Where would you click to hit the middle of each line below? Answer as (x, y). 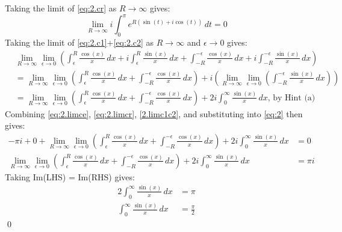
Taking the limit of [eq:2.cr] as (61, 8)
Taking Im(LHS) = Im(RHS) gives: (70, 176)
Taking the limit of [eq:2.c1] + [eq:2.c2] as (79, 42)
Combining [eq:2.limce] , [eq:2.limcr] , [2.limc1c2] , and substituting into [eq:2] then (154, 113)
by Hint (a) (294, 98)
